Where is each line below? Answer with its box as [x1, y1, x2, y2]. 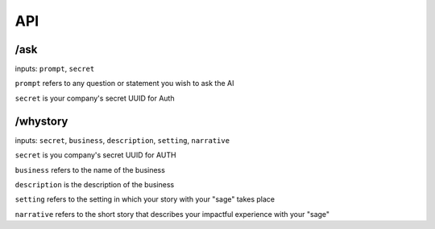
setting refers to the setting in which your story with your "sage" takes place [14, 194, 275, 204]
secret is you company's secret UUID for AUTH [14, 150, 176, 160]
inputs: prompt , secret [14, 64, 95, 74]
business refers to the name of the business [14, 165, 165, 174]
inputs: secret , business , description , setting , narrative [14, 135, 230, 145]
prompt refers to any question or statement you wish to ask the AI [14, 79, 234, 88]
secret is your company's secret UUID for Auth [14, 93, 175, 103]
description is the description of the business [14, 179, 175, 189]
